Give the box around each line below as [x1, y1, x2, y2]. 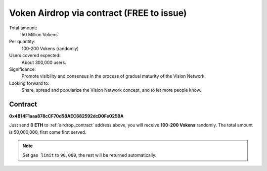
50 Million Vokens [21, 31, 58, 37]
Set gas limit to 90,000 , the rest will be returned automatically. [22, 152, 157, 158]
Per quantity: [9, 39, 36, 45]
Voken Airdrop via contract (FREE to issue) [9, 7, 187, 18]
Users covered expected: [9, 53, 61, 58]
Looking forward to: [9, 80, 49, 86]
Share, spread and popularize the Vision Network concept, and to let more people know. [21, 87, 201, 93]
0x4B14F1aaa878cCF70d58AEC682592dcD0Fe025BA [9, 113, 124, 119]
